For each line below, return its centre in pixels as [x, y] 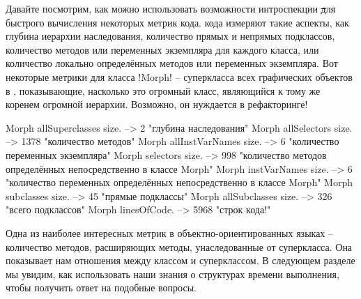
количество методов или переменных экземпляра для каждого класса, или [162, 49]
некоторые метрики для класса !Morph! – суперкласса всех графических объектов [179, 76]
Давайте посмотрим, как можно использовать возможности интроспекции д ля [171, 8]
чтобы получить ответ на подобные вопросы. [101, 287]
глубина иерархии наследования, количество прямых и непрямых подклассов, [170, 36]
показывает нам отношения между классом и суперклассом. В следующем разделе [180, 260]
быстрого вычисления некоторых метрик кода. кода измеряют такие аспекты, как [177, 22]
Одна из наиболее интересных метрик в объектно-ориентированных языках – [170, 232]
